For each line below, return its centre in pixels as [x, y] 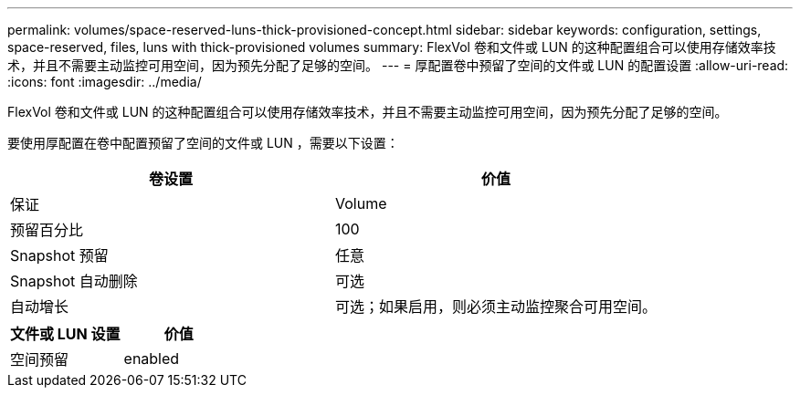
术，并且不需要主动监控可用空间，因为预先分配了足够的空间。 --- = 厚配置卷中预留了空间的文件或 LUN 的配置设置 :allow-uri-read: [398, 65]
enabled [152, 359]
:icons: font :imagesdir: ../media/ [105, 82]
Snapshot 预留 [59, 255]
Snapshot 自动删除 [74, 281]
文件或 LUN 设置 [65, 334]
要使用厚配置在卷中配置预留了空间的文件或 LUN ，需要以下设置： [203, 143]
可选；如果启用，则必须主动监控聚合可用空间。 [496, 307]
